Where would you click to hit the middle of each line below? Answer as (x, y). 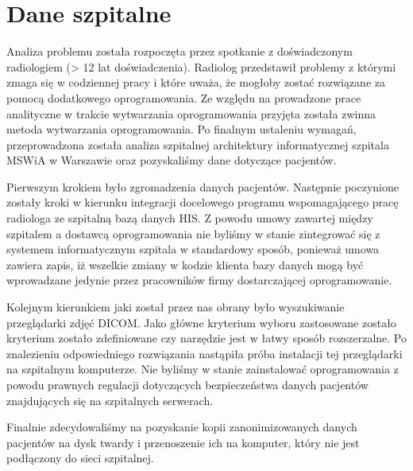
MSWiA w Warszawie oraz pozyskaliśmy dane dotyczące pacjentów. (172, 160)
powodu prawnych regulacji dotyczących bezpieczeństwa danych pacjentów (187, 384)
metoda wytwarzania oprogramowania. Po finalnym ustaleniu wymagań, (181, 129)
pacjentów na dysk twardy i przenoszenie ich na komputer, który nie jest (183, 442)
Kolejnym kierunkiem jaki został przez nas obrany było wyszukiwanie (176, 307)
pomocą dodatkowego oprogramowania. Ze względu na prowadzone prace (184, 97)
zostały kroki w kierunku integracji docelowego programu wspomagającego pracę (203, 202)
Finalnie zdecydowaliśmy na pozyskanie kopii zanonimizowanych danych (182, 427)
